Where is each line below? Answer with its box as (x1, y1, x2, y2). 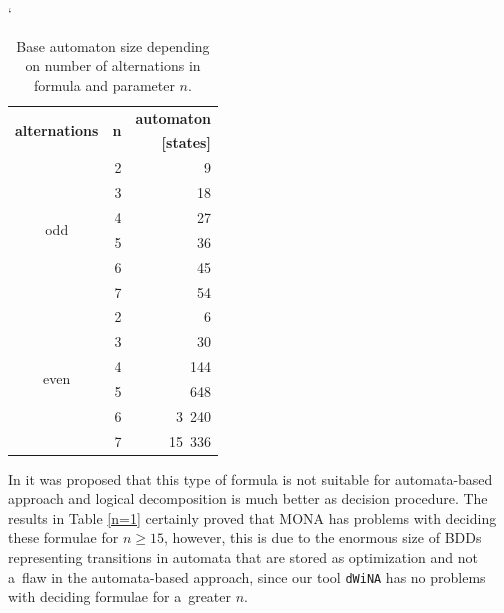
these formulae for (8, 527, 119, 548)
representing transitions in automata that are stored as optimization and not (8, 547, 478, 568)
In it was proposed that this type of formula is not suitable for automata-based (8, 468, 493, 489)
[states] (161, 132, 211, 153)
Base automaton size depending (16, 35, 210, 56)
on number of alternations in (25, 55, 201, 76)
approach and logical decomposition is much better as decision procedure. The (8, 488, 488, 509)
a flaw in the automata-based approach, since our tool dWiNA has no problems (8, 566, 486, 587)
